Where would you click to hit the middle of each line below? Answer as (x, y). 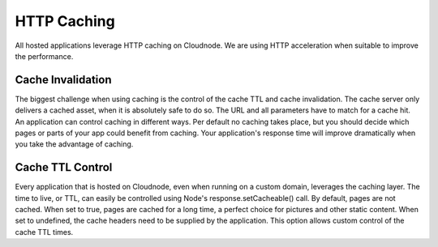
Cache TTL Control (64, 167)
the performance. (44, 56)
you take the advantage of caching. (74, 144)
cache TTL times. (44, 232)
